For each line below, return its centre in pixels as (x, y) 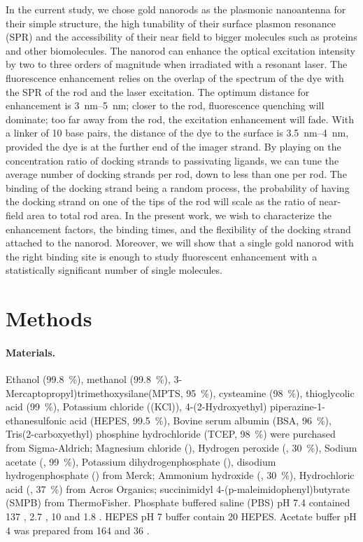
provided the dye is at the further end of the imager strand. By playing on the (173, 146)
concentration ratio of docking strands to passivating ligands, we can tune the (172, 160)
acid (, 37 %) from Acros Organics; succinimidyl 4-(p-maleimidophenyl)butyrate (178, 488)
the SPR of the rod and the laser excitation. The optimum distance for (158, 91)
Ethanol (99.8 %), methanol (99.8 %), (88, 379)
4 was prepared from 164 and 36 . (78, 530)
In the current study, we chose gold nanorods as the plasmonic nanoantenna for (176, 9)
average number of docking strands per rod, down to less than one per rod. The (176, 174)
